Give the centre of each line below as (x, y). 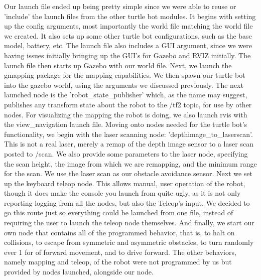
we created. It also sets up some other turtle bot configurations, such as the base (128, 35)
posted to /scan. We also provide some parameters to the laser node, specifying (126, 153)
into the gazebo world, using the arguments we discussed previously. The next (124, 85)
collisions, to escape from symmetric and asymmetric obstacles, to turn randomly (129, 242)
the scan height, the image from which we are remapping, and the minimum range (130, 163)
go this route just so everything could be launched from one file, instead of (119, 213)
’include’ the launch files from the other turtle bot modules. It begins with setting (130, 16)
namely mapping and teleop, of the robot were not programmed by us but (118, 262)
